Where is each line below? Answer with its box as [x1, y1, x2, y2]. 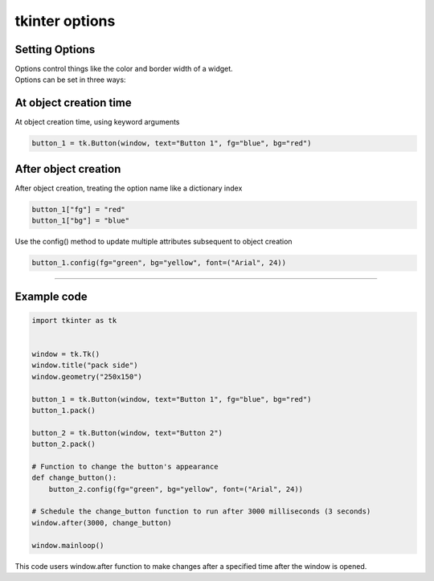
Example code [14, 289, 88, 303]
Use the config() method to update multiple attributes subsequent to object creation [14, 237, 293, 247]
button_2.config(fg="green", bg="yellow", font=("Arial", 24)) [48, 485, 304, 493]
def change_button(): [31, 473, 117, 482]
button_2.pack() [31, 440, 96, 449]
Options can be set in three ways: [14, 75, 126, 84]
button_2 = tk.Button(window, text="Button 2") [31, 428, 223, 437]
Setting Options [14, 43, 96, 56]
